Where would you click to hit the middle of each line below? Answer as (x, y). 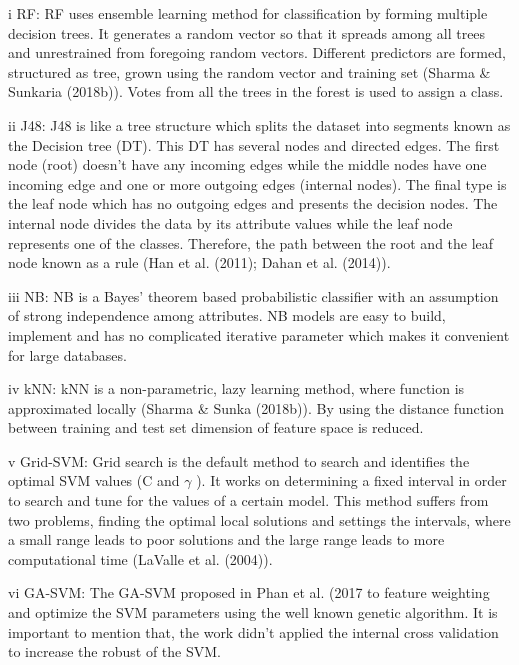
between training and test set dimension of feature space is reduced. (216, 427)
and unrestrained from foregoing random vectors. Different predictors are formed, (257, 52)
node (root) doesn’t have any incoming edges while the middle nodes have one (247, 164)
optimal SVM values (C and (94, 480)
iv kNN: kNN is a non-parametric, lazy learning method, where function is (236, 388)
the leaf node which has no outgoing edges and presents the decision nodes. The (253, 203)
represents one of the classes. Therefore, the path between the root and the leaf (251, 242)
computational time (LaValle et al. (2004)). (140, 558)
